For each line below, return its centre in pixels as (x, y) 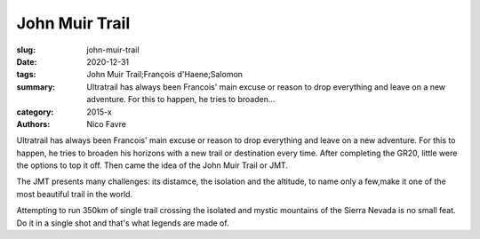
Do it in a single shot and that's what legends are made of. (123, 223)
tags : (26, 75)
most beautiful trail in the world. (75, 194)
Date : (27, 61)
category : (35, 112)
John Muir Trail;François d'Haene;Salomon (165, 75)
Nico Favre (106, 123)
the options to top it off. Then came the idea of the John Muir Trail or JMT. (152, 165)
